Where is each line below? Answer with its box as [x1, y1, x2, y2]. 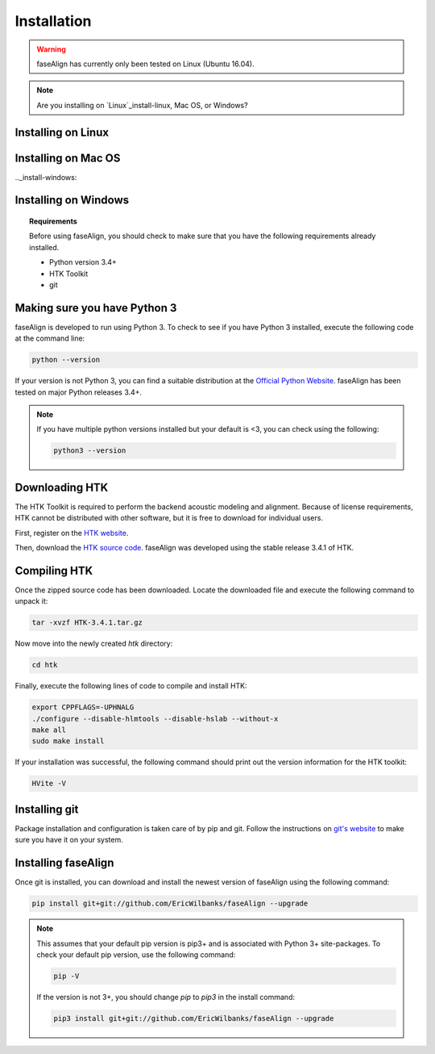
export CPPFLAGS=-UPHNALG [31, 703, 135, 712]
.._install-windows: [14, 172, 77, 182]
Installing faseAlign [14, 856, 114, 870]
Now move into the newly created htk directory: [14, 638, 173, 649]
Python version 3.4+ [49, 257, 117, 267]
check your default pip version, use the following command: [36, 950, 236, 960]
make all [31, 726, 67, 734]
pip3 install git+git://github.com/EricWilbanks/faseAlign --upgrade [53, 1014, 334, 1023]
